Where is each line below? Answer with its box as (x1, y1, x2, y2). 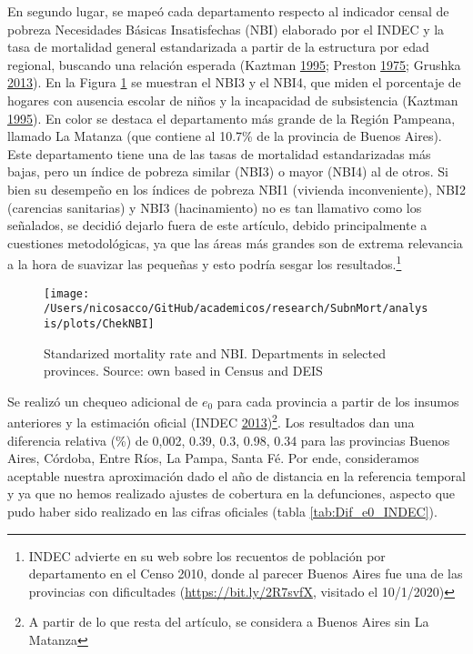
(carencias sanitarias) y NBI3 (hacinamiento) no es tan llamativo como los (7, 197, 422, 216)
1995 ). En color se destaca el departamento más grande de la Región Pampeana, (7, 108, 456, 127)
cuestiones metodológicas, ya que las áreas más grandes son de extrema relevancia (7, 233, 463, 252)
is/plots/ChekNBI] (44, 317, 155, 330)
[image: (44, 287, 90, 300)
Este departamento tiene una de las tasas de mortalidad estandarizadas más (7, 144, 431, 163)
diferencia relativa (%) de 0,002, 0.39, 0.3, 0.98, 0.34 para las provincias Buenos (7, 430, 450, 449)
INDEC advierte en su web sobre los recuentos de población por (28, 546, 386, 565)
